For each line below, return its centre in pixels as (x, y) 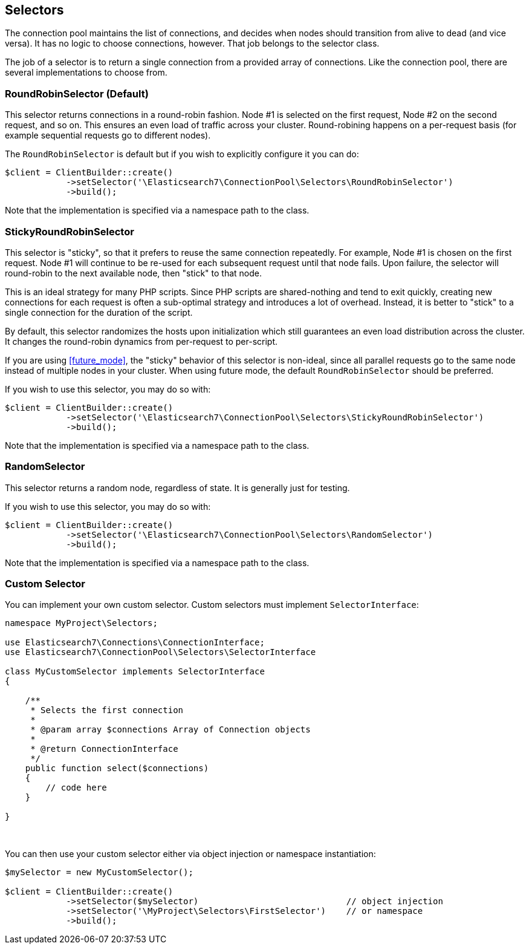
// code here (76, 788)
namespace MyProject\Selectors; (81, 623)
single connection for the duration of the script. (99, 312)
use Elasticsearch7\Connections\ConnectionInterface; (135, 643)
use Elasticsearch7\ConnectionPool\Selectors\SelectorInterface (161, 652)
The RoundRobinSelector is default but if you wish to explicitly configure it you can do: (182, 154)
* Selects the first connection (107, 710)
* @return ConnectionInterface (104, 749)
